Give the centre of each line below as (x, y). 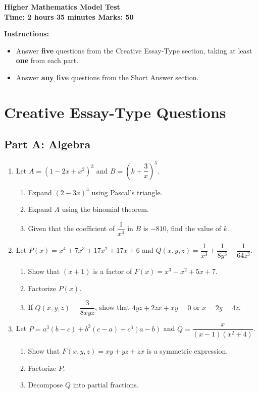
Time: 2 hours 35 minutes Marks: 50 (69, 16)
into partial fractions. (106, 385)
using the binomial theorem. (105, 209)
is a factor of (113, 271)
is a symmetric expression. (187, 351)
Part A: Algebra (47, 144)
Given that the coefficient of (71, 228)
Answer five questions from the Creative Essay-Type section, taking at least (134, 50)
